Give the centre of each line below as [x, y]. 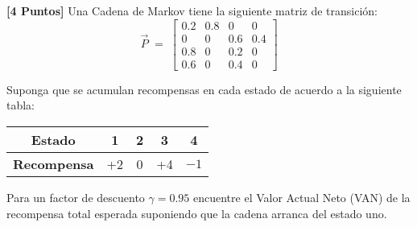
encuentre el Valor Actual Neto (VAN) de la [302, 197]
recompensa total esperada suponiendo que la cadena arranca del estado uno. [197, 213]
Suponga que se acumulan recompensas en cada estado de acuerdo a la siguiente [204, 89]
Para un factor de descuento [76, 197]
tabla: [21, 105]
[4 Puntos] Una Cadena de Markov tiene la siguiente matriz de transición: [192, 10]
